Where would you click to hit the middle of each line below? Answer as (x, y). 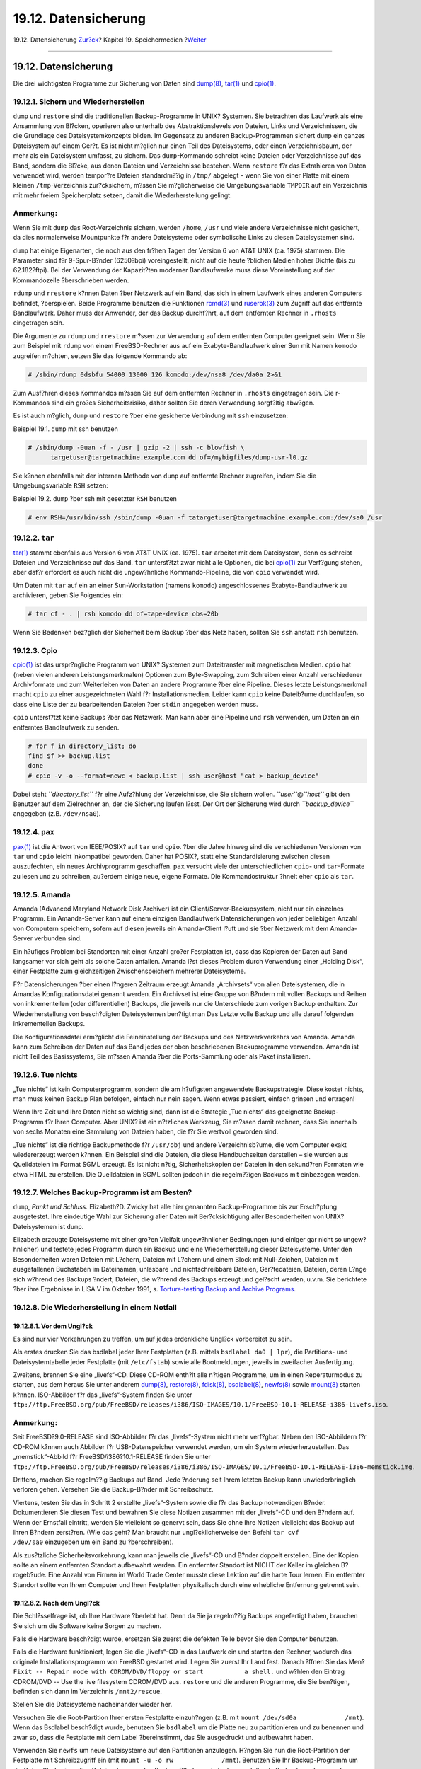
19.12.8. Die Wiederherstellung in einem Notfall (95, 1307)
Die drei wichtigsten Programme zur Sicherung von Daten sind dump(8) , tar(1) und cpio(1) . (144, 83)
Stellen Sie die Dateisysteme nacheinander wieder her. (93, 1705)
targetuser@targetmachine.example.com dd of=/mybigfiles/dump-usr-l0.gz (179, 457)
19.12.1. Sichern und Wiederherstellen (79, 102)
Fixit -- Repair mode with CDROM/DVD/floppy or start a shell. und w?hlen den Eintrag (179, 1672)
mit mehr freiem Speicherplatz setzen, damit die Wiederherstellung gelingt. (123, 195)
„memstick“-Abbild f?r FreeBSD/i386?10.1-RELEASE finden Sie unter (112, 1457)
